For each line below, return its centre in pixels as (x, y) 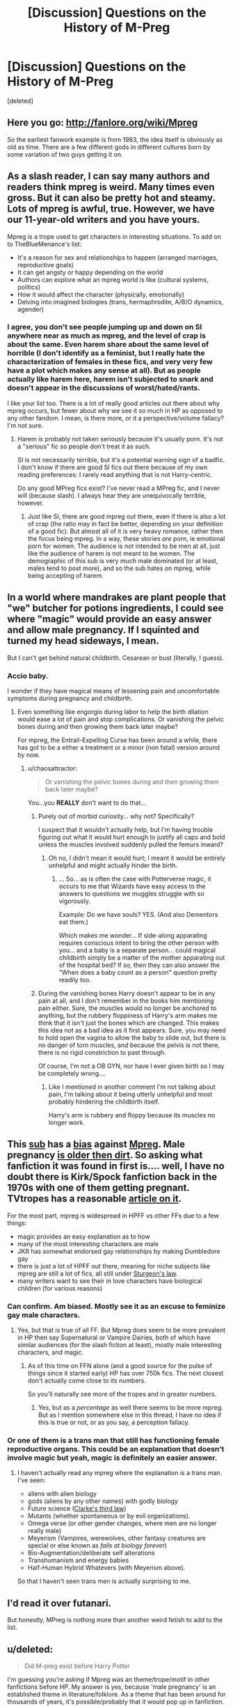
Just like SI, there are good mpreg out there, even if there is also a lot (127, 516)
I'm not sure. (25, 425)
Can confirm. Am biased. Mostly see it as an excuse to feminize (116, 1306)
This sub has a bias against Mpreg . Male (96, 1144)
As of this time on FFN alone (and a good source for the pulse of (120, 1366)
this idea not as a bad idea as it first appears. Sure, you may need (132, 1030)
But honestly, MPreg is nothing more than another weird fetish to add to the (115, 1620)
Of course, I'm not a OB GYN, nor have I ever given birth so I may (131, 1066)
